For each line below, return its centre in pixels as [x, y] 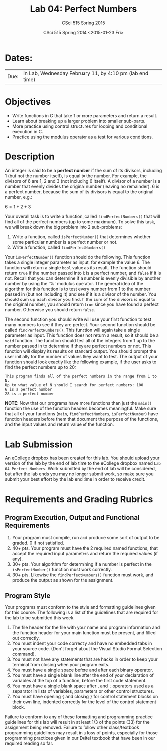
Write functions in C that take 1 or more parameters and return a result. [85, 115]
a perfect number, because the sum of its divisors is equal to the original [79, 192]
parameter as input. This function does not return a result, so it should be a [82, 335]
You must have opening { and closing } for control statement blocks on [85, 697]
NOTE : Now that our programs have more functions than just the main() [78, 403]
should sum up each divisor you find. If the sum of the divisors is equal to [80, 299]
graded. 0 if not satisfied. [38, 543]
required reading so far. [29, 743]
